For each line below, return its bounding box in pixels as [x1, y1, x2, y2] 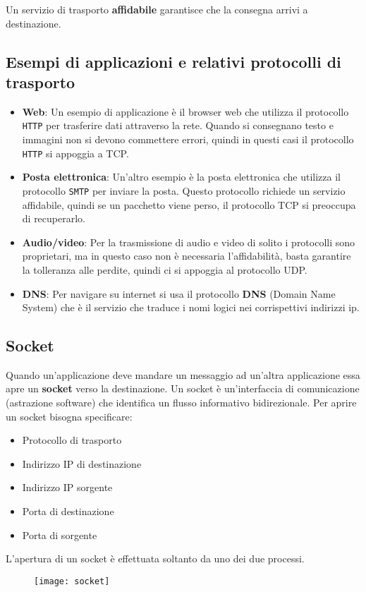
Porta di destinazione [22, 504, 114, 519]
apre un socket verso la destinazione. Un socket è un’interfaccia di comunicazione [6, 381, 360, 396]
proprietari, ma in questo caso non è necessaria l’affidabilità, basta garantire [22, 248, 351, 263]
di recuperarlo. [22, 211, 85, 226]
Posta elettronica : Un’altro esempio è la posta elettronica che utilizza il [22, 169, 341, 184]
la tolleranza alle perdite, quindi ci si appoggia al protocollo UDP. [22, 262, 307, 277]
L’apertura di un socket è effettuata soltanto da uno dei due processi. [6, 551, 305, 566]
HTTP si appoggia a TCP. [22, 145, 129, 160]
